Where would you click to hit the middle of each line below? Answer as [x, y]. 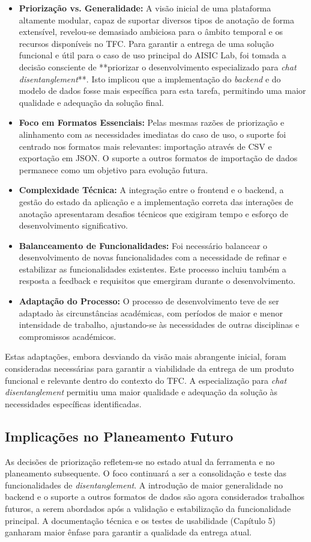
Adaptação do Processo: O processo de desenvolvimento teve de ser [149, 301]
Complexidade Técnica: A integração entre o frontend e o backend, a [151, 190]
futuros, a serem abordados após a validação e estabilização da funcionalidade [148, 508]
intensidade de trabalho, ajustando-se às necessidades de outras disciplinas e [159, 325]
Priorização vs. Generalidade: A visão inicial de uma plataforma [145, 8]
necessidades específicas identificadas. [73, 403]
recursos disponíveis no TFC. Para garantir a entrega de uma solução [146, 43]
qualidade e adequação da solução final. [92, 102]
